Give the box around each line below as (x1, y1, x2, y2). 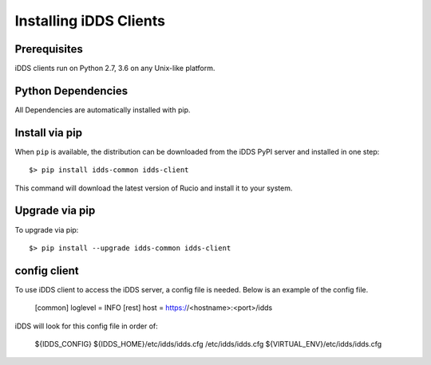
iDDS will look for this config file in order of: (14, 321, 159, 331)
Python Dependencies (14, 84, 128, 97)
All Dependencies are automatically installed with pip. (14, 104, 191, 115)
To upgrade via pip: (14, 225, 79, 234)
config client (14, 264, 79, 277)
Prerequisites (14, 42, 83, 56)
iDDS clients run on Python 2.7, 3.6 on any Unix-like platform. (14, 64, 215, 73)
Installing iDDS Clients (14, 12, 165, 29)
